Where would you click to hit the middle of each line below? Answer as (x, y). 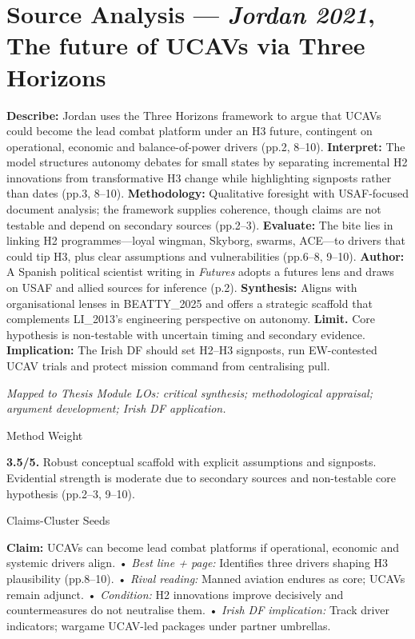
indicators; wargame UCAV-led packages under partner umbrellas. (169, 625)
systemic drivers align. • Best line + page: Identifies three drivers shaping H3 (198, 563)
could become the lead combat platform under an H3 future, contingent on (190, 131)
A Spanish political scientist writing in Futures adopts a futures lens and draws (200, 272)
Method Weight (45, 435)
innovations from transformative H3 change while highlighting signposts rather (199, 177)
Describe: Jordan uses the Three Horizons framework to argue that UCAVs (194, 115)
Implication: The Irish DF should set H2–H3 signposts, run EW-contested (192, 350)
